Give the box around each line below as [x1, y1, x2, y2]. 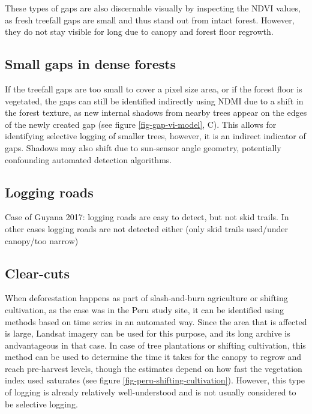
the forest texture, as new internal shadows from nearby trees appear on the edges [5, 106, 307, 119]
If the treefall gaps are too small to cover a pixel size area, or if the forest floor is [5, 82, 302, 95]
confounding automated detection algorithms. [5, 153, 172, 166]
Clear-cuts [5, 263, 70, 282]
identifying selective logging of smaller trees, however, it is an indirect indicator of [5, 130, 306, 142]
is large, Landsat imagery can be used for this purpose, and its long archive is [5, 327, 290, 340]
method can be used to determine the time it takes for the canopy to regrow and [5, 350, 302, 363]
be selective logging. [5, 397, 78, 410]
